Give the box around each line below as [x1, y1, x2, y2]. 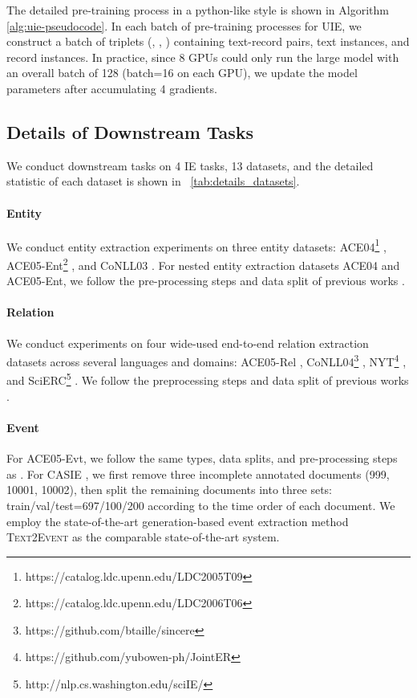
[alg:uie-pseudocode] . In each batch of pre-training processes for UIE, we [6, 17, 362, 34]
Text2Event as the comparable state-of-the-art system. [6, 529, 280, 545]
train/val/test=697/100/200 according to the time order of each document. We [6, 496, 395, 513]
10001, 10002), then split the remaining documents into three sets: [6, 481, 332, 498]
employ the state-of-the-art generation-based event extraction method [6, 512, 349, 529]
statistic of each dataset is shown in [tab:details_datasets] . [6, 173, 300, 190]
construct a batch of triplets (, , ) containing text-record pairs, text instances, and [6, 33, 410, 50]
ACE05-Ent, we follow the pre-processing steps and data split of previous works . [6, 272, 405, 289]
